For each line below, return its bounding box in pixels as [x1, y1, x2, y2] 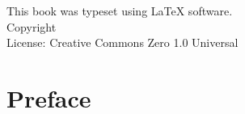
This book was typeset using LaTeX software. [6, 2, 233, 19]
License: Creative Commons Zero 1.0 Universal [6, 34, 239, 51]
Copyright [6, 18, 57, 35]
